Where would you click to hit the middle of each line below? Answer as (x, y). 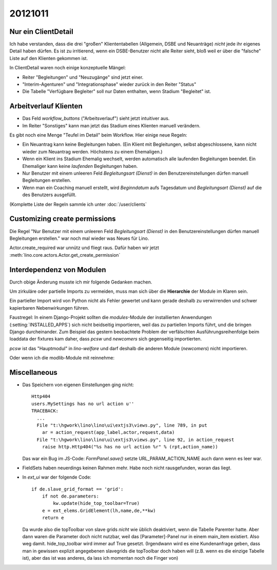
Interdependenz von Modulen (58, 270)
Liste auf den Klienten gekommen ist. (49, 58)
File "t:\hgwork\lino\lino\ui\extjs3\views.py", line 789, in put (122, 425)
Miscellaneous (33, 372)
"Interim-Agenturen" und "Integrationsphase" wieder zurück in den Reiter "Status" (109, 84)
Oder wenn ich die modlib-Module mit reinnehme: (62, 358)
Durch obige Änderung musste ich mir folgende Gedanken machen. (81, 282)
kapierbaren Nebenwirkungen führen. (49, 308)
